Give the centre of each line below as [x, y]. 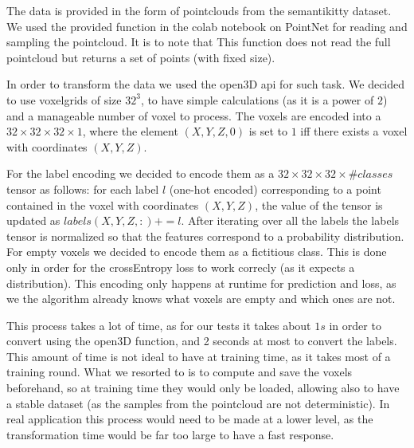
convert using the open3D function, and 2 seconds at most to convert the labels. [202, 341]
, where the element [130, 131]
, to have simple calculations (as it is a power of [257, 99]
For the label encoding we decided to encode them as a [141, 173]
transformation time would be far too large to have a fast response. [170, 434]
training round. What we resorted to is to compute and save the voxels [180, 372]
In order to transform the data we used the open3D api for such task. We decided [206, 84]
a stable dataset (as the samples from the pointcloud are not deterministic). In [198, 403]
